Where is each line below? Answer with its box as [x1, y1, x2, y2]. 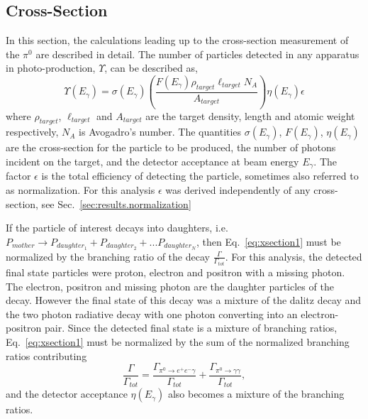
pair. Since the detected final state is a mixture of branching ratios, [44, 320, 338, 335]
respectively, [6, 124, 59, 139]
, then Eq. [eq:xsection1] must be [196, 234, 341, 249]
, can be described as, [104, 60, 198, 75]
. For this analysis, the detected [225, 249, 362, 263]
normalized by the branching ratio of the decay [6, 249, 210, 263]
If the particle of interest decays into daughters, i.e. [6, 220, 228, 235]
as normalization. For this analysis [6, 182, 155, 197]
